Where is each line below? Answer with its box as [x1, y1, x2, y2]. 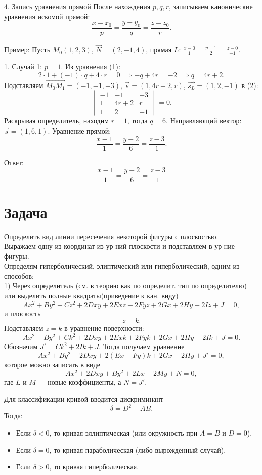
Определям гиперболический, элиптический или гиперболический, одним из [4, 261, 240, 271]
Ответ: [4, 157, 24, 167]
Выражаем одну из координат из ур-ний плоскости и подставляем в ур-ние [4, 241, 235, 251]
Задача [4, 201, 48, 222]
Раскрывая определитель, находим [4, 115, 109, 126]
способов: [4, 270, 34, 281]
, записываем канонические [168, 1, 253, 11]
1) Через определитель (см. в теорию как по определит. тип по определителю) [4, 280, 247, 291]
